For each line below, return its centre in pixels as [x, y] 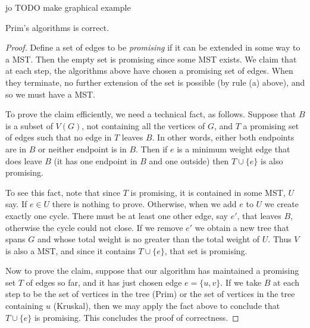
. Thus [280, 239]
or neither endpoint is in [82, 149]
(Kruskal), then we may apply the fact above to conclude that [167, 306]
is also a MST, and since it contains [71, 250]
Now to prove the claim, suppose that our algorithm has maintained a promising [152, 271]
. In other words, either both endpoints [223, 137]
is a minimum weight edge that [234, 149]
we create [281, 204]
